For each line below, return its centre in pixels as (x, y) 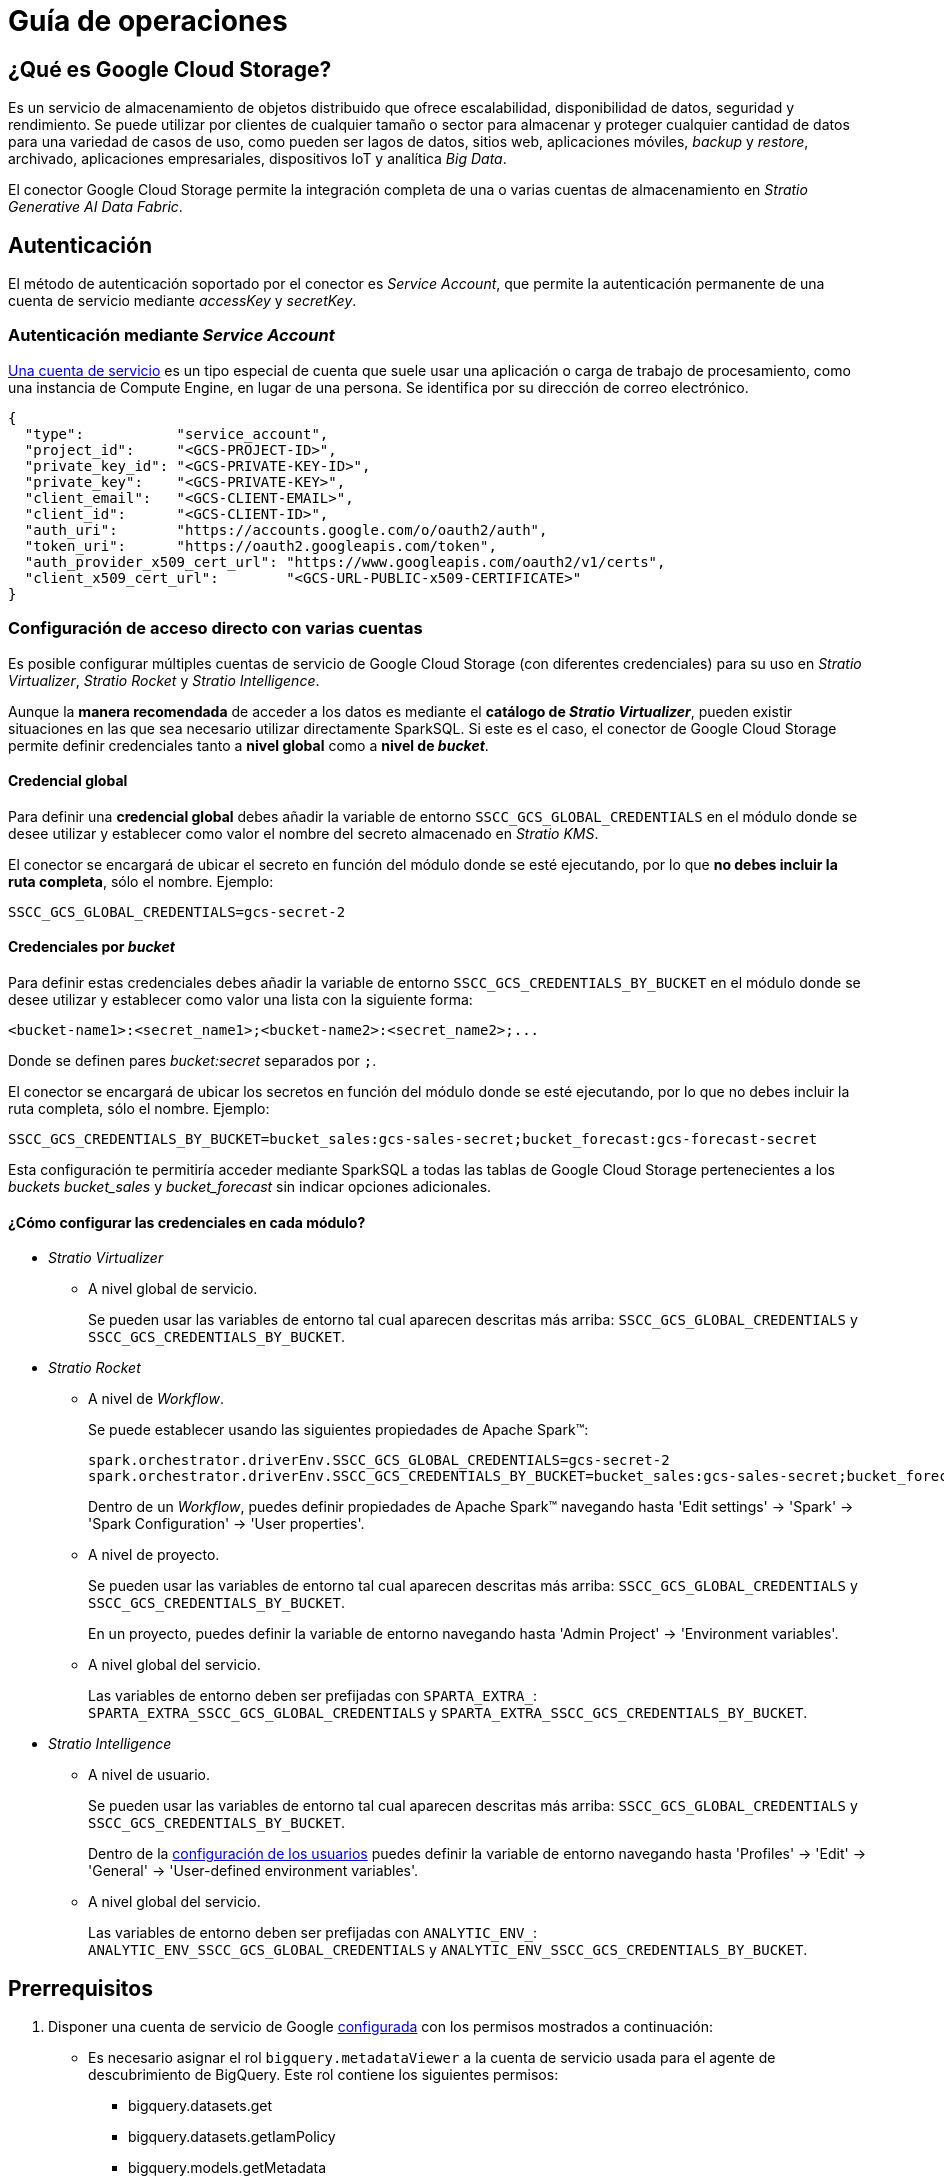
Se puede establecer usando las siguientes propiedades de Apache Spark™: (338, 1430)
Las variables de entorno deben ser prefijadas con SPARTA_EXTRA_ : (312, 1696)
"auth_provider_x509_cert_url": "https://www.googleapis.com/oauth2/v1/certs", (345, 561)
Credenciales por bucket (91, 947)
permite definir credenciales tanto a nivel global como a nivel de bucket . (248, 745)
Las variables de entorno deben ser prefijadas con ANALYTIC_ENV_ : (312, 1933)
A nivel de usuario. (149, 1775)
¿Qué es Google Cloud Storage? (170, 69)
